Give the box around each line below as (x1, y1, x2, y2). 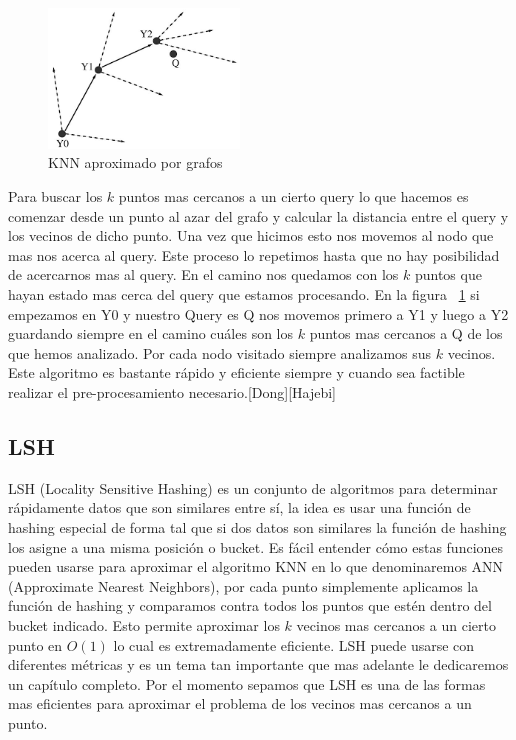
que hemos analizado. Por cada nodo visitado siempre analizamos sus (8, 342, 432, 363)
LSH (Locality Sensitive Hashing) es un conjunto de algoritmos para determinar (8, 477, 498, 498)
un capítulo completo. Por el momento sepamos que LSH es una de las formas (8, 673, 486, 694)
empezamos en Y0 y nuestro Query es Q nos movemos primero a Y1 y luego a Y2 (8, 303, 509, 324)
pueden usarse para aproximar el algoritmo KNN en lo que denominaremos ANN (8, 556, 504, 577)
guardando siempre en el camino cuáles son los (8, 323, 294, 344)
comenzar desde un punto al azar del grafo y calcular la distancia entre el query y (8, 205, 509, 226)
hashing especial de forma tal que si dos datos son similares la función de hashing (8, 516, 507, 537)
